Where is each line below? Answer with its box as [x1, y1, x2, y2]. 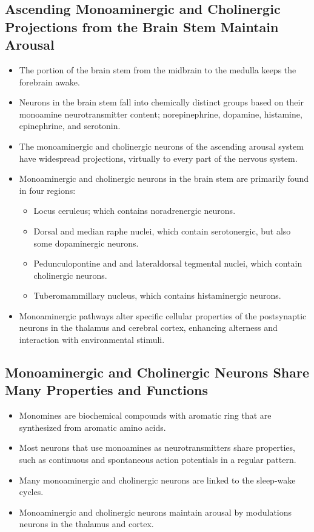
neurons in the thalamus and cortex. [19, 517, 154, 530]
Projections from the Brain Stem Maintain [5, 17, 279, 36]
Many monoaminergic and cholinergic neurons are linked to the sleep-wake [19, 473, 296, 486]
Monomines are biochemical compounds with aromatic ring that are [19, 409, 272, 422]
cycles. [19, 485, 44, 498]
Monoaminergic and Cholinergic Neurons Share [5, 363, 310, 382]
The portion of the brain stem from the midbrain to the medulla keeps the [19, 63, 296, 76]
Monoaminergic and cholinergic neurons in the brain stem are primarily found [19, 172, 309, 185]
